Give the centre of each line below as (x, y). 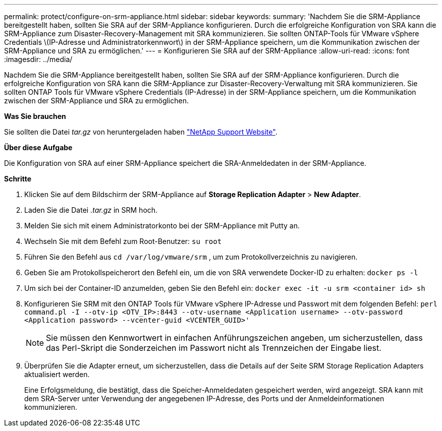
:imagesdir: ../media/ (38, 59)
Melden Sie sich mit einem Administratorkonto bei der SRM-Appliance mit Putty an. (162, 226)
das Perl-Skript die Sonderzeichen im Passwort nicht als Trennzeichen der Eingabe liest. (214, 348)
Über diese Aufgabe (38, 147)
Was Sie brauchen (35, 116)
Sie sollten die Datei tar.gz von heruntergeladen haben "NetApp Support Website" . (141, 132)
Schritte (18, 179)
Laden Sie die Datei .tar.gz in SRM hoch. (91, 210)
